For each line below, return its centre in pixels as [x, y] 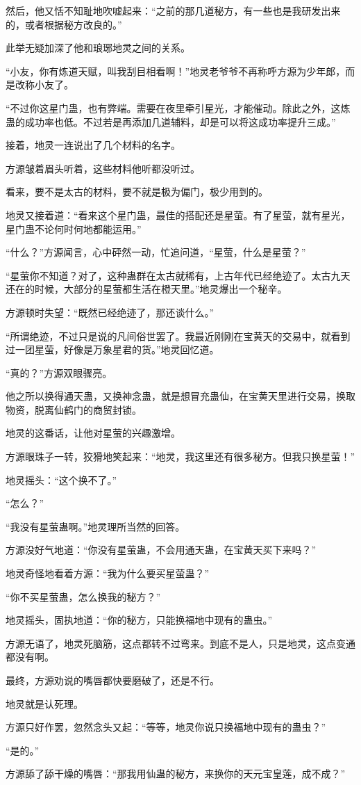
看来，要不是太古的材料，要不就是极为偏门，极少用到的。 [137, 192]
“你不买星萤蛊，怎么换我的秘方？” [83, 596]
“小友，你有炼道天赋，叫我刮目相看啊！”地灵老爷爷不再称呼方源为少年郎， [176, 71]
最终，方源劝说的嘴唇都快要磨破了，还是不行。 [112, 680]
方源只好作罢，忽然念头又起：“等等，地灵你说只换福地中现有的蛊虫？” [166, 727]
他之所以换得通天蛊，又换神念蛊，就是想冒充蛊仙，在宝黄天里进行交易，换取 [180, 396]
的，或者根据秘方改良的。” [64, 24]
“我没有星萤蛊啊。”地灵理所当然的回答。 [95, 526]
